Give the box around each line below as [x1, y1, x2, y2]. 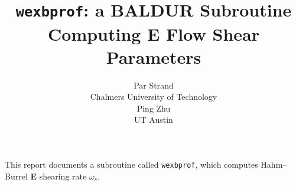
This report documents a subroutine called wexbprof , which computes [5, 158, 258, 170]
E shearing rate [30, 169, 87, 182]
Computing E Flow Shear [48, 21, 259, 45]
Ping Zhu [136, 102, 171, 114]
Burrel [5, 169, 28, 182]
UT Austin [134, 113, 173, 126]
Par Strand [134, 79, 174, 91]
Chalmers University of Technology [90, 90, 217, 103]
